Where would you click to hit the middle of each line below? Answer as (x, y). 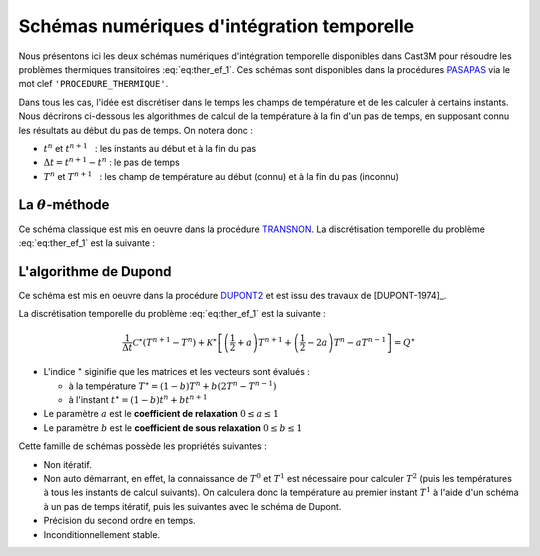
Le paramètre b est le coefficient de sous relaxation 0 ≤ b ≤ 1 (173, 427)
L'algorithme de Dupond (95, 271)
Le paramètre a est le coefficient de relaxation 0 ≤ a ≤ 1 (161, 414)
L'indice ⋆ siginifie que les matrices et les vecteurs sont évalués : (176, 371)
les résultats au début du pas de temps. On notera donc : (136, 130)
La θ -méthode (64, 205)
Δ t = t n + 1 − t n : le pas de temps (111, 162)
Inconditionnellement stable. (101, 534)
